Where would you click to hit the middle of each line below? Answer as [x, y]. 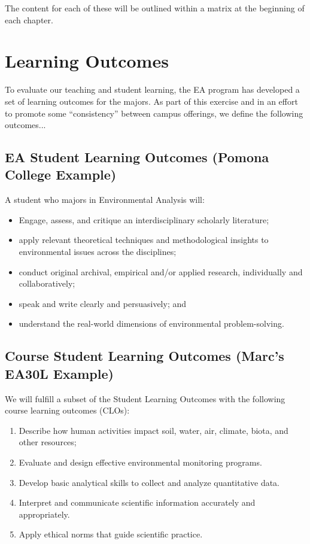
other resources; [48, 442]
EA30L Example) [59, 373]
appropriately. [44, 514]
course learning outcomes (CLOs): [67, 410]
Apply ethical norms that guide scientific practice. [111, 534]
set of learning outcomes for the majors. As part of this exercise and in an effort [151, 101]
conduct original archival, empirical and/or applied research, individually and [161, 271]
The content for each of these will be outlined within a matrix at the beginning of [155, 8]
